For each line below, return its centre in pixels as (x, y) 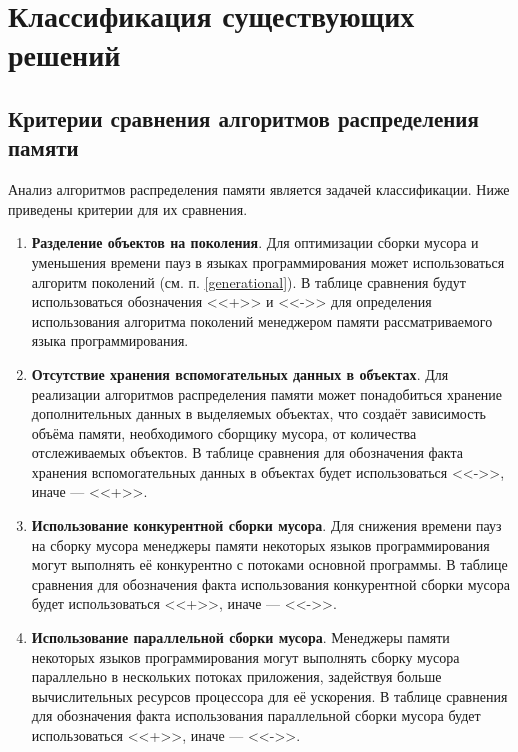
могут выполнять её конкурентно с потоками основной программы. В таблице (269, 564)
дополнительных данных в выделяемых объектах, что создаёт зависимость (258, 413)
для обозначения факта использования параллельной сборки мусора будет (256, 715)
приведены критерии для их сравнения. (128, 208)
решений (64, 54)
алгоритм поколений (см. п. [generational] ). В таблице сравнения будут (248, 281)
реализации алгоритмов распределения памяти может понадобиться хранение (267, 393)
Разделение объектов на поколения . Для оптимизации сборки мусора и (255, 242)
